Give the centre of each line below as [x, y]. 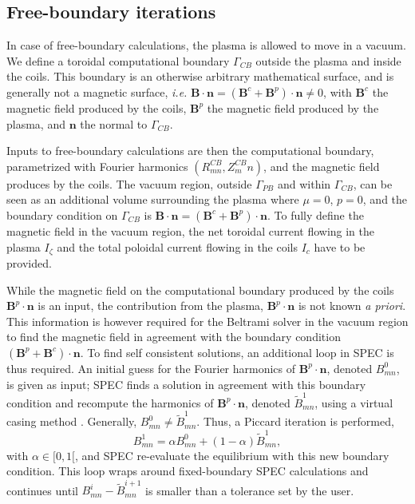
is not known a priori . [352, 306]
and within [304, 183]
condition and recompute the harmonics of [110, 402]
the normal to [114, 123]
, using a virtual [354, 402]
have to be [340, 246]
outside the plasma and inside [328, 60]
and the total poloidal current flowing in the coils [178, 246]
